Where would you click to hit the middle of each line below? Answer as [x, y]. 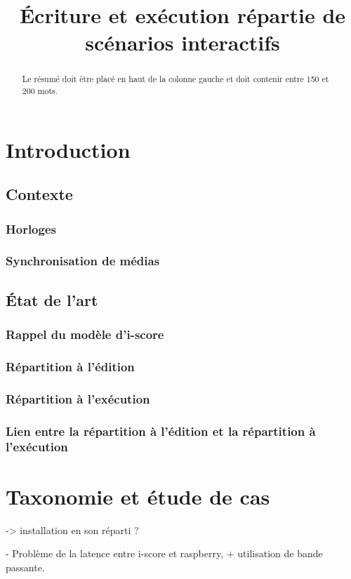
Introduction [68, 149]
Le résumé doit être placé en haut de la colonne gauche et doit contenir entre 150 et [175, 79]
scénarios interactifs [183, 42]
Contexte [39, 194]
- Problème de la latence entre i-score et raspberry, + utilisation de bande [164, 553]
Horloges [31, 228]
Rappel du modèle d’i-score [85, 334]
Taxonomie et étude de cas [138, 496]
